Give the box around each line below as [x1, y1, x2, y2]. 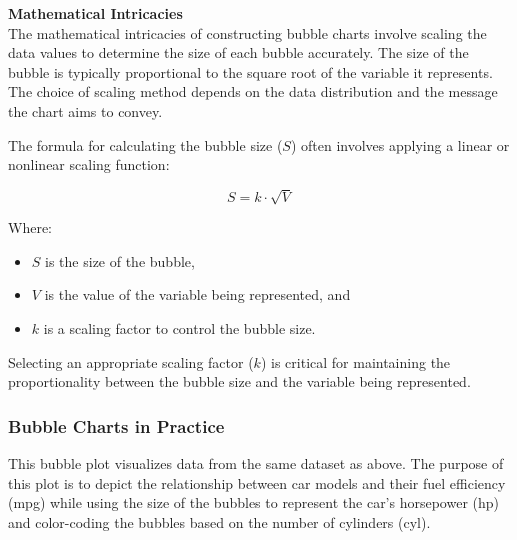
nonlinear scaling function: [8, 154, 170, 175]
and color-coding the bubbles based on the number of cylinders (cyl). [8, 511, 431, 532]
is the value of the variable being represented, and [44, 284, 351, 305]
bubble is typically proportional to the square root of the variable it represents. [8, 61, 493, 82]
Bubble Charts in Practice [8, 413, 225, 438]
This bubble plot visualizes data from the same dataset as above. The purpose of [8, 453, 504, 474]
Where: [8, 217, 52, 238]
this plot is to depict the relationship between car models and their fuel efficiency [8, 472, 506, 493]
